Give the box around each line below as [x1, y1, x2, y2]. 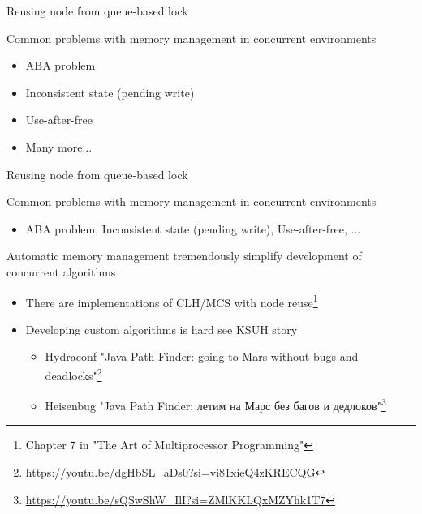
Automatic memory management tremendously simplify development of [6, 247, 362, 264]
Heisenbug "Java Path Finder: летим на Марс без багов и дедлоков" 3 [45, 395, 386, 413]
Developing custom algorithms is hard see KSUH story [25, 320, 298, 337]
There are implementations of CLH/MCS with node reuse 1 [25, 291, 318, 311]
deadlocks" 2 [45, 364, 102, 383]
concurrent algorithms [6, 263, 116, 280]
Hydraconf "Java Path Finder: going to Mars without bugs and [45, 348, 359, 365]
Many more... [25, 138, 93, 155]
